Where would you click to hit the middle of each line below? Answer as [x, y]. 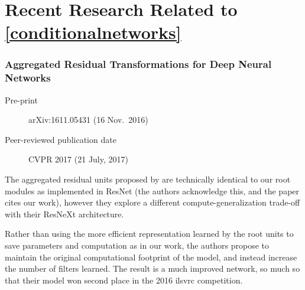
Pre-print [21, 100]
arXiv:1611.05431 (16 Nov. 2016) [88, 120]
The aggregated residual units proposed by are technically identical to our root [148, 179]
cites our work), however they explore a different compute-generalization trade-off [152, 202]
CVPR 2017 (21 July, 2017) [78, 159]
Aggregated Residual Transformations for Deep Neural [138, 64]
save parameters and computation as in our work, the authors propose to [137, 245]
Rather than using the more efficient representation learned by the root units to [149, 234]
